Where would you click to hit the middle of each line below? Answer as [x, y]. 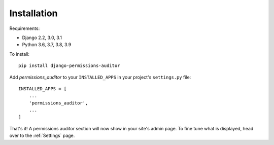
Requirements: [25, 28]
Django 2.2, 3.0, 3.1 [42, 38]
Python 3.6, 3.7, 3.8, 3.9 [47, 45]
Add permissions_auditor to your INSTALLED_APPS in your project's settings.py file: [100, 77]
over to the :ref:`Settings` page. [42, 136]
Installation [33, 13]
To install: [20, 54]
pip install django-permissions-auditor [69, 66]
